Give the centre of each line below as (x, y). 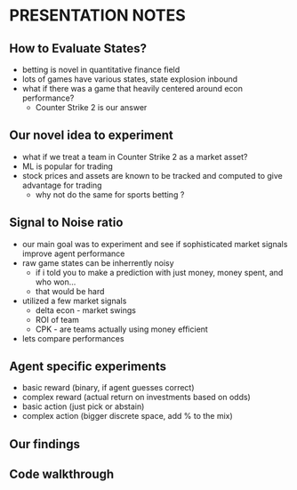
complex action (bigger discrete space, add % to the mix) (127, 416)
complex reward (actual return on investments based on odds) (136, 398)
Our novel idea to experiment (91, 136)
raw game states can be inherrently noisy (98, 262)
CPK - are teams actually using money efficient (122, 329)
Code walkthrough (62, 474)
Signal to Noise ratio (66, 223)
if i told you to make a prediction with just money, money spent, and (159, 272)
